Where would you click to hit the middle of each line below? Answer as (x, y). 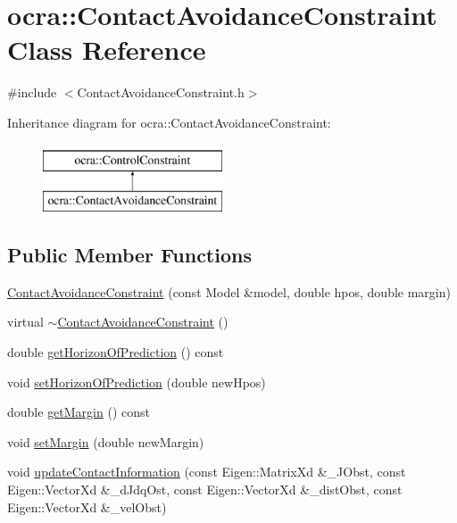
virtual (25, 322)
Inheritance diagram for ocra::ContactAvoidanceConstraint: (169, 122)
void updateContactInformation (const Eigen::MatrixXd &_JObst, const (207, 472)
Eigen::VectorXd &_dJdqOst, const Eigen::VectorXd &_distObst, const (205, 490)
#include (32, 92)
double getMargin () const (79, 412)
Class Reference (107, 50)
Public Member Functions (129, 255)
